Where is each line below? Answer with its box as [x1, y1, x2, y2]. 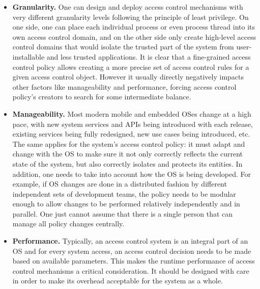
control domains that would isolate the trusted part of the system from [12, 41, 234, 52]
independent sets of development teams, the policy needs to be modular [12, 188, 236, 199]
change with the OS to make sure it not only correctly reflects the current [12, 148, 243, 159]
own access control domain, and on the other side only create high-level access [12, 31, 256, 42]
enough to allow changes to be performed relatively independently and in [12, 198, 240, 209]
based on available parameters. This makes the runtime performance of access [12, 255, 255, 266]
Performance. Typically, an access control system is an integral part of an [12, 235, 248, 246]
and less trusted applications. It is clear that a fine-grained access [46, 51, 251, 62]
